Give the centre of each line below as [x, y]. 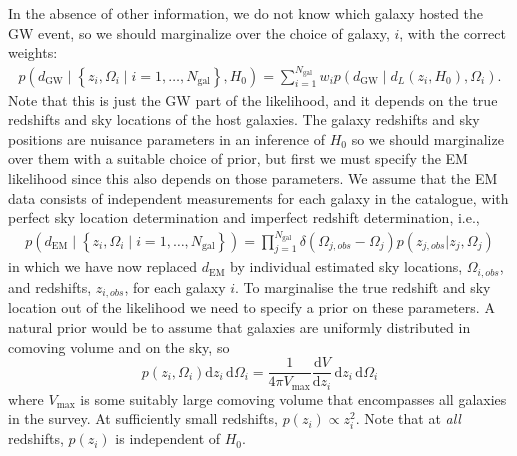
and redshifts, [50, 286]
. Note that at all [408, 418]
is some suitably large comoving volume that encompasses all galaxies [293, 398]
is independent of [168, 438]
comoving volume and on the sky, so [119, 346]
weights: [33, 52]
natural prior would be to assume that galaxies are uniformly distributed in [239, 326]
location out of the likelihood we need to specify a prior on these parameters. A [251, 307]
